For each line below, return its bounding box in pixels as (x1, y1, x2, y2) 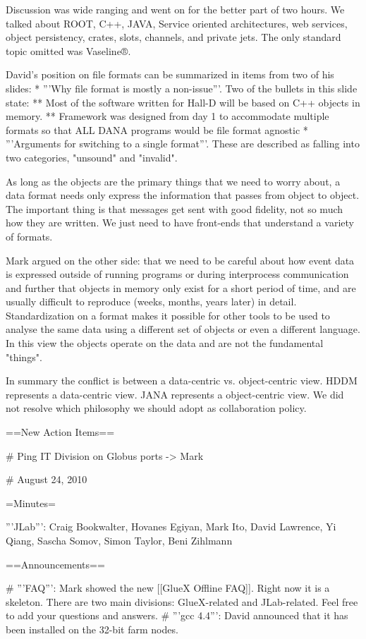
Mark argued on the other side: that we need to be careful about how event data (6, 252, 355, 267)
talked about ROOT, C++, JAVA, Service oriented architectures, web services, (6, 16, 348, 30)
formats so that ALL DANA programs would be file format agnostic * (6, 122, 308, 137)
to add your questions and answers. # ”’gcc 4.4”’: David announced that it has (6, 608, 348, 623)
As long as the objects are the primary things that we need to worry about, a (6, 174, 341, 188)
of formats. (6, 229, 53, 243)
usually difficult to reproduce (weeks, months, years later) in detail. (6, 294, 297, 309)
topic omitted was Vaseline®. (6, 43, 131, 58)
